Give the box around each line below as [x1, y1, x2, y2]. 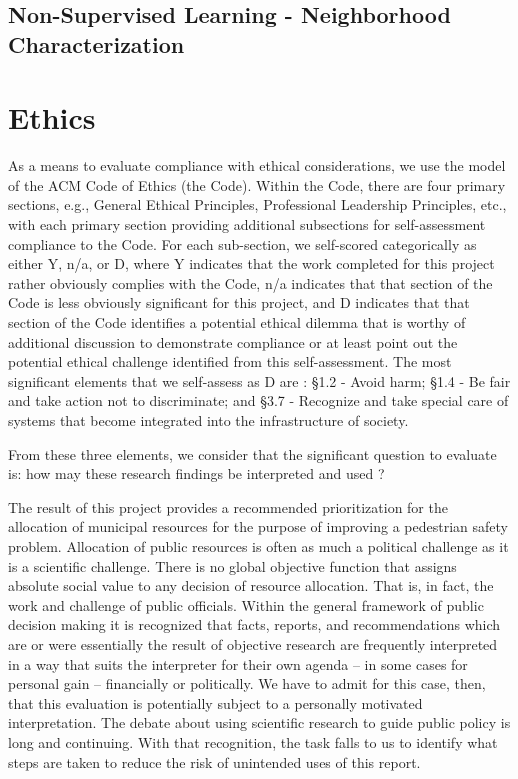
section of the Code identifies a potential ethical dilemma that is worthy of [8, 312, 466, 333]
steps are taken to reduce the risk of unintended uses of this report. [8, 751, 421, 772]
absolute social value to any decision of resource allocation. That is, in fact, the [8, 575, 494, 596]
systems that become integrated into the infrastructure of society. [8, 410, 409, 431]
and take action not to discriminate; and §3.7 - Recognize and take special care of [8, 390, 509, 411]
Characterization [8, 28, 185, 59]
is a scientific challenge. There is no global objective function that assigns [8, 555, 457, 576]
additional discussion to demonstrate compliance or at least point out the [8, 331, 458, 352]
